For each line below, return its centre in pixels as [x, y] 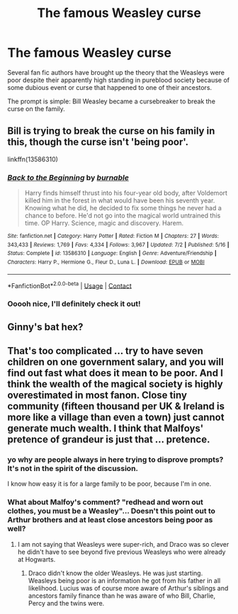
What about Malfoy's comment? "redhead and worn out [106, 502]
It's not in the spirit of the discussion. [73, 468]
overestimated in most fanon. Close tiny [97, 396]
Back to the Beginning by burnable [68, 177]
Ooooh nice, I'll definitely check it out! [74, 304]
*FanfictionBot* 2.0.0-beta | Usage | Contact [70, 285]
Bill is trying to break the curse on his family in [111, 131]
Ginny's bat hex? [45, 327]
